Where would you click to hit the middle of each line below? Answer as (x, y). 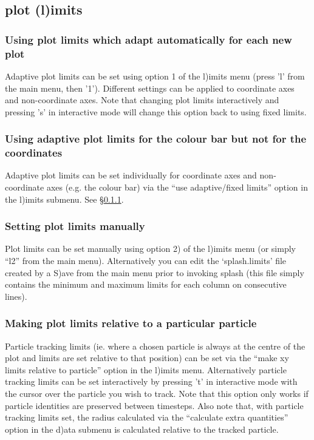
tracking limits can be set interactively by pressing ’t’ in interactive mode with (151, 381)
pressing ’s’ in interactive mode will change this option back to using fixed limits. (156, 111)
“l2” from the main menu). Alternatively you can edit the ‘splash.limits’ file (146, 261)
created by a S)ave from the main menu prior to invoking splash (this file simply (155, 272)
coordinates (34, 153)
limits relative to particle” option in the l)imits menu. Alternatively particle (146, 369)
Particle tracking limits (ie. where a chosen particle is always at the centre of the (155, 346)
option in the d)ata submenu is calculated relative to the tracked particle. (142, 429)
